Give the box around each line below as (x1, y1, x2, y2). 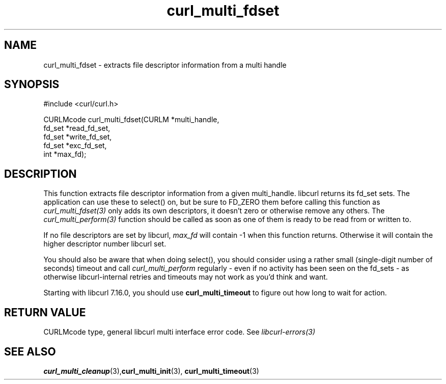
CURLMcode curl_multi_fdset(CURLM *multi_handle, (43, 115, 219, 124)
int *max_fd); (43, 150, 87, 159)
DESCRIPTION (4, 167, 77, 180)
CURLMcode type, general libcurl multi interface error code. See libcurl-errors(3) (43, 327, 316, 337)
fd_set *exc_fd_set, (43, 141, 107, 150)
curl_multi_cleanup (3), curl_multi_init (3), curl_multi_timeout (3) (43, 366, 259, 375)
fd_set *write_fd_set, (43, 132, 112, 142)
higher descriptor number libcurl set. (43, 239, 166, 249)
